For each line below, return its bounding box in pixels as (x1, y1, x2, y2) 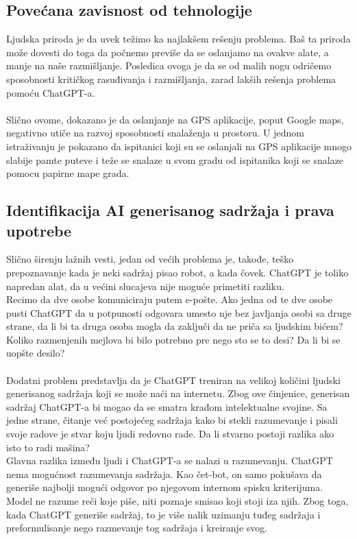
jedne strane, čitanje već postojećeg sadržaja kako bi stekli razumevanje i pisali (6, 413, 338, 427)
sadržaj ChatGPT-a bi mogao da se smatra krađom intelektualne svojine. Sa (6, 399, 328, 414)
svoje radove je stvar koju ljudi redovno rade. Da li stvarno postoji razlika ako (6, 427, 334, 441)
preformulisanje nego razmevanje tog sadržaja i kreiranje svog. (6, 520, 268, 535)
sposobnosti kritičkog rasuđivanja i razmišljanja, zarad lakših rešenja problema (6, 71, 336, 86)
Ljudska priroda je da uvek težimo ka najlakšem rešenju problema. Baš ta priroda (6, 32, 351, 46)
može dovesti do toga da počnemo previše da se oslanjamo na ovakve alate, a (6, 45, 329, 59)
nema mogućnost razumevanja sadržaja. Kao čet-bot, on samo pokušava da (6, 466, 322, 481)
